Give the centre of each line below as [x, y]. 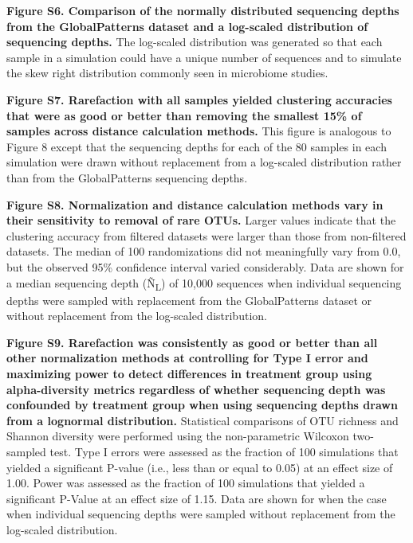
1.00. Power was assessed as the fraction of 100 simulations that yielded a [186, 483]
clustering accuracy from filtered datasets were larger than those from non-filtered [206, 235]
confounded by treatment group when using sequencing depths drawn [202, 405]
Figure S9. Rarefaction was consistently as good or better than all [192, 342]
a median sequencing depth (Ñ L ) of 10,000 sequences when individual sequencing [204, 283]
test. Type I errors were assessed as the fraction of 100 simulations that [224, 451]
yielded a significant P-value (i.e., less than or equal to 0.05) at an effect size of [200, 467]
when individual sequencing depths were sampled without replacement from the [201, 514]
